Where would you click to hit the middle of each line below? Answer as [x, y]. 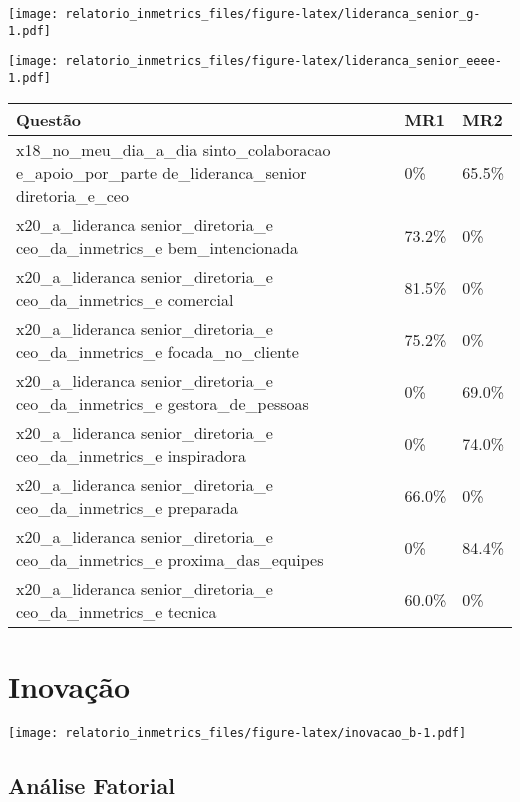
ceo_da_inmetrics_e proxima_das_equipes [170, 559]
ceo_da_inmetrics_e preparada [127, 507]
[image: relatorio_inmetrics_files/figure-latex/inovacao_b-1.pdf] [237, 732]
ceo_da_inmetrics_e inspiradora [131, 455]
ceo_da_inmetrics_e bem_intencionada [157, 247]
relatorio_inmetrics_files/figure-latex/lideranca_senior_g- [273, 14]
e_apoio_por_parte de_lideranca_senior [161, 172]
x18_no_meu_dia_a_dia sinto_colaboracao [173, 149]
